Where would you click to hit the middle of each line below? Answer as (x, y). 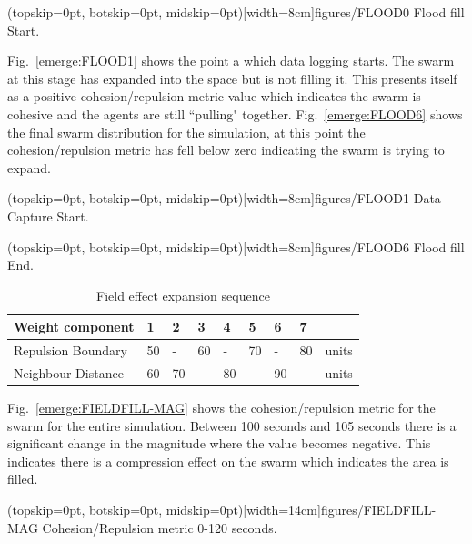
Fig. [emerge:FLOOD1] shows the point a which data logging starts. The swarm (231, 61)
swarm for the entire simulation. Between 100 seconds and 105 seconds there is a (232, 425)
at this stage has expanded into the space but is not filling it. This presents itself (232, 78)
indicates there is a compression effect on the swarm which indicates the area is (228, 461)
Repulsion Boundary (70, 350)
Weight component (74, 327)
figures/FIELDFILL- (378, 510)
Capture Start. (48, 216)
